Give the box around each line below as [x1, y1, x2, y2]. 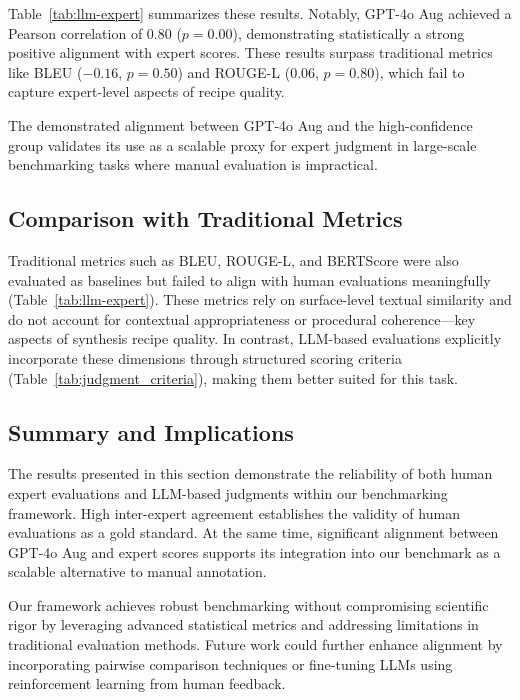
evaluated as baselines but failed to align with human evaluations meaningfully [8, 269, 491, 290]
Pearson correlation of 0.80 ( [8, 22, 182, 43]
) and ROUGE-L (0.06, [177, 61, 319, 82]
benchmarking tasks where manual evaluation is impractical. [8, 154, 378, 175]
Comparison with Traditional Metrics [8, 203, 403, 234]
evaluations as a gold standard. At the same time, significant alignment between [8, 522, 499, 543]
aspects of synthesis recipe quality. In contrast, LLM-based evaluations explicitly [8, 328, 502, 349]
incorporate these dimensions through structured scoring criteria [8, 347, 402, 368]
